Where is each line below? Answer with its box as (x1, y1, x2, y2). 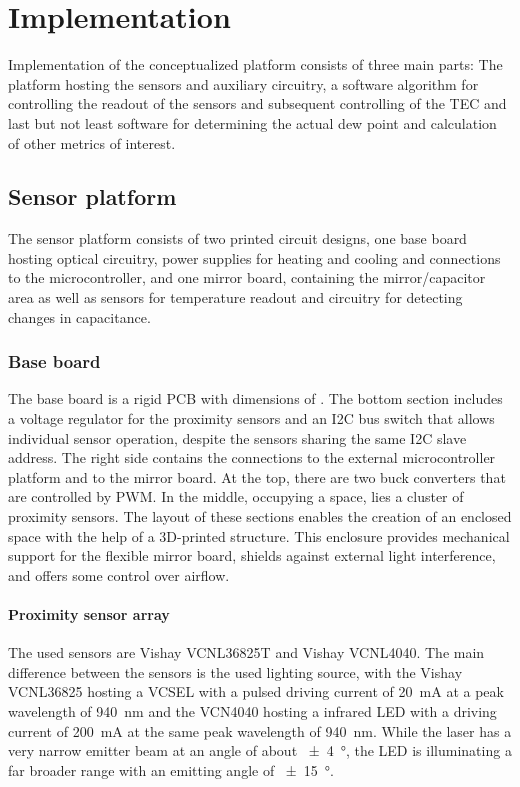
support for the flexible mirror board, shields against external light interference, (8, 545, 496, 566)
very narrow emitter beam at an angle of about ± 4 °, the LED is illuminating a (8, 740, 512, 761)
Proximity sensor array (8, 604, 170, 625)
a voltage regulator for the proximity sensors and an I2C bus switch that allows (8, 408, 495, 429)
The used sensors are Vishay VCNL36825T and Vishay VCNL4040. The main (8, 642, 485, 663)
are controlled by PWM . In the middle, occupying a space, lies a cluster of (8, 486, 464, 507)
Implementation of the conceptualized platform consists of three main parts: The (8, 54, 503, 75)
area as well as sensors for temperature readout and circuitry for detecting (8, 287, 463, 308)
